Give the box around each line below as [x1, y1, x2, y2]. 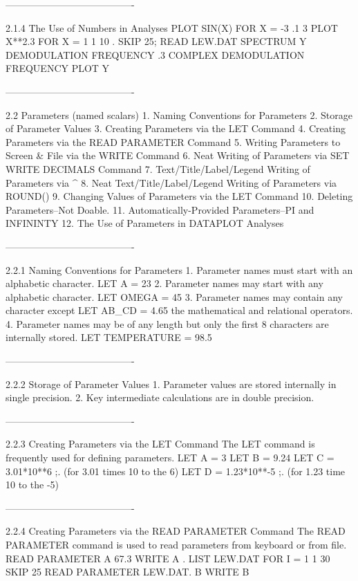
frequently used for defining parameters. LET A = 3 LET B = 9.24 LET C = [6, 450, 335, 465]
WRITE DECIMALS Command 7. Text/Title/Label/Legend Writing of [6, 161, 310, 176]
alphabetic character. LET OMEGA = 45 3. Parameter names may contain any [6, 289, 343, 304]
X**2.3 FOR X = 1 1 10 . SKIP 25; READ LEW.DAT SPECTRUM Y [6, 34, 307, 48]
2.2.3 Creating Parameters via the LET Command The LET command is [6, 436, 315, 451]
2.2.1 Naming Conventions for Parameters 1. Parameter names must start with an [6, 262, 353, 277]
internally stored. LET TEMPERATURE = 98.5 [6, 330, 212, 344]
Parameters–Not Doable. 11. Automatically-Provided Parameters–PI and [6, 202, 314, 216]
